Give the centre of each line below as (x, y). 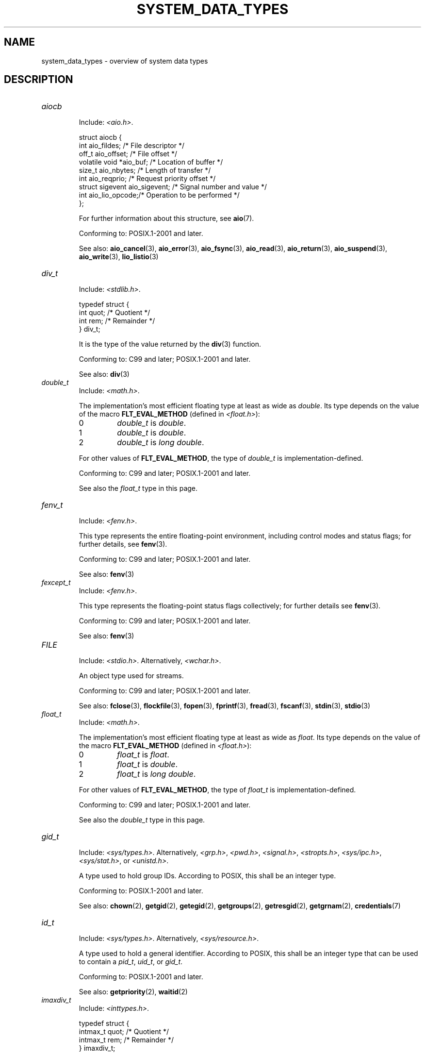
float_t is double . (147, 764)
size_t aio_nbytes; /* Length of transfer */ (145, 170)
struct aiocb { (100, 137)
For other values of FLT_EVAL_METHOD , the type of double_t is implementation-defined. (221, 458)
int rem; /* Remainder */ (117, 321)
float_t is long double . (156, 774)
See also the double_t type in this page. (142, 820)
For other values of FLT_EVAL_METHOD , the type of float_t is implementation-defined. (217, 790)
